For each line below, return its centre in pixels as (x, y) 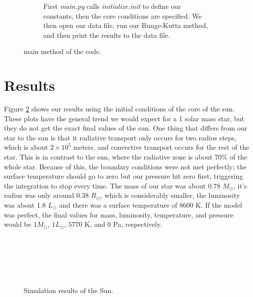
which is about (26, 147)
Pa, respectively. (138, 224)
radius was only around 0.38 (47, 195)
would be (18, 224)
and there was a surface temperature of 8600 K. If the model (151, 205)
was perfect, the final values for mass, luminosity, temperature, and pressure (119, 214)
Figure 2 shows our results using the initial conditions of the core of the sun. (119, 109)
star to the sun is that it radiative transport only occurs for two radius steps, (120, 137)
